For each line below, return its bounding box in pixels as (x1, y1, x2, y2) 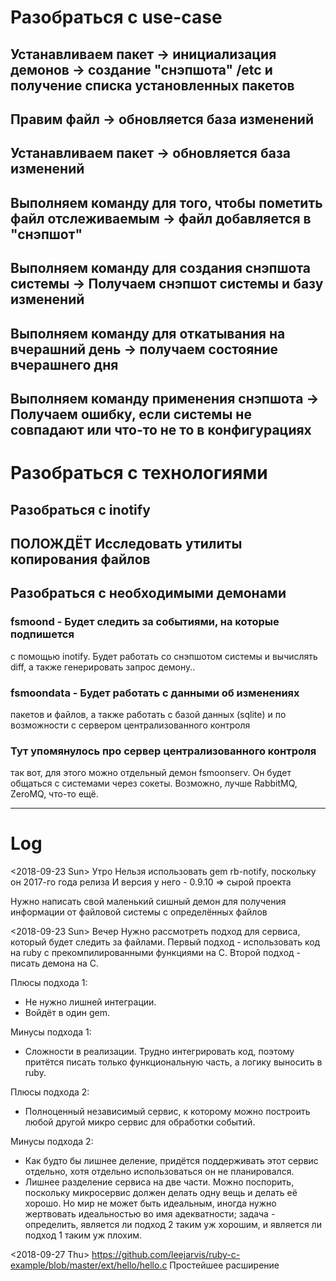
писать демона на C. (10, 957, 100, 970)
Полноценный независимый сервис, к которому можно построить (24, 1106, 311, 1118)
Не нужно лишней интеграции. (24, 996, 157, 1008)
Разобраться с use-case (10, 6, 223, 29)
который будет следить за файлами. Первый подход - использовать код (10, 936, 321, 948)
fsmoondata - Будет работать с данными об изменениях (10, 686, 300, 700)
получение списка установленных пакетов (10, 77, 295, 94)
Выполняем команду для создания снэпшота (10, 260, 312, 277)
